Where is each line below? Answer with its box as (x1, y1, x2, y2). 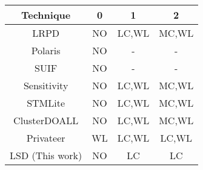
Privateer (26, 131, 65, 145)
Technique (21, 8, 71, 22)
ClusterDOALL (13, 113, 79, 127)
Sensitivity (23, 78, 68, 92)
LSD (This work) (10, 148, 82, 162)
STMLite (27, 96, 65, 110)
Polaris (31, 43, 61, 57)
